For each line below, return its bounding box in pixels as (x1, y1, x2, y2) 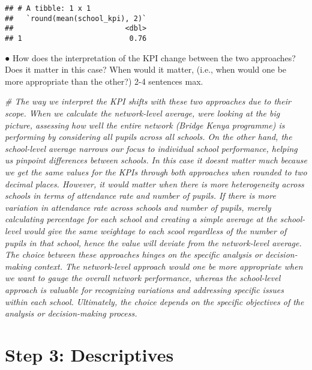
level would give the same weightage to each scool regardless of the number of (5, 224, 287, 237)
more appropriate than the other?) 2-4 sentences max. (5, 74, 203, 87)
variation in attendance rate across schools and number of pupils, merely (5, 201, 271, 213)
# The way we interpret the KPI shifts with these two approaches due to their (5, 95, 291, 108)
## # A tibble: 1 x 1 (5, 4, 91, 13)
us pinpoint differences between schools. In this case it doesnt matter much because (5, 154, 307, 166)
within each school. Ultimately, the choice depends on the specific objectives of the (5, 295, 304, 308)
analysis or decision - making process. (5, 307, 137, 320)
